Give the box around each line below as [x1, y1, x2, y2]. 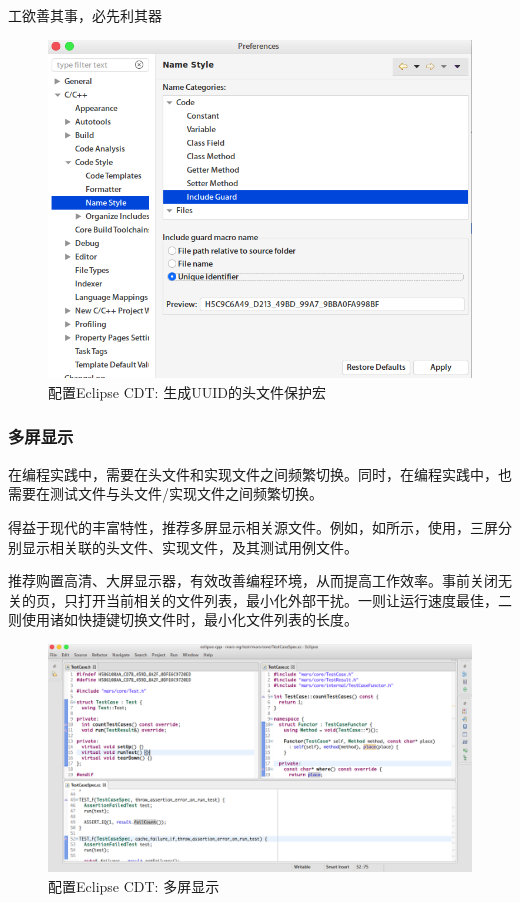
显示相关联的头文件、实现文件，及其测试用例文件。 [21, 536, 358, 557]
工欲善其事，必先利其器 [8, 5, 162, 25]
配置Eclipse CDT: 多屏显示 [48, 876, 220, 897]
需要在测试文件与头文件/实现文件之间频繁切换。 [8, 483, 323, 504]
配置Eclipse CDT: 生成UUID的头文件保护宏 [48, 381, 326, 402]
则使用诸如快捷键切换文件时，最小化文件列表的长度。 [8, 609, 358, 630]
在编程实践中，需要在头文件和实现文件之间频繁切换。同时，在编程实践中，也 [8, 463, 512, 484]
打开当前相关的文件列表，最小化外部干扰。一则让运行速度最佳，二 [77, 589, 512, 610]
